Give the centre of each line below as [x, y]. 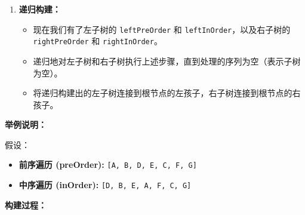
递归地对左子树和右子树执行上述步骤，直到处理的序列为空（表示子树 [167, 61]
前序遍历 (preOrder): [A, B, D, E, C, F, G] [108, 165]
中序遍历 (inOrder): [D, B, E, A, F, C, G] [105, 185]
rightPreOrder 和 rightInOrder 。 [98, 41]
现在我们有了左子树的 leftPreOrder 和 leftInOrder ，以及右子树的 [162, 29]
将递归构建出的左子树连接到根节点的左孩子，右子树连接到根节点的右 [167, 93]
